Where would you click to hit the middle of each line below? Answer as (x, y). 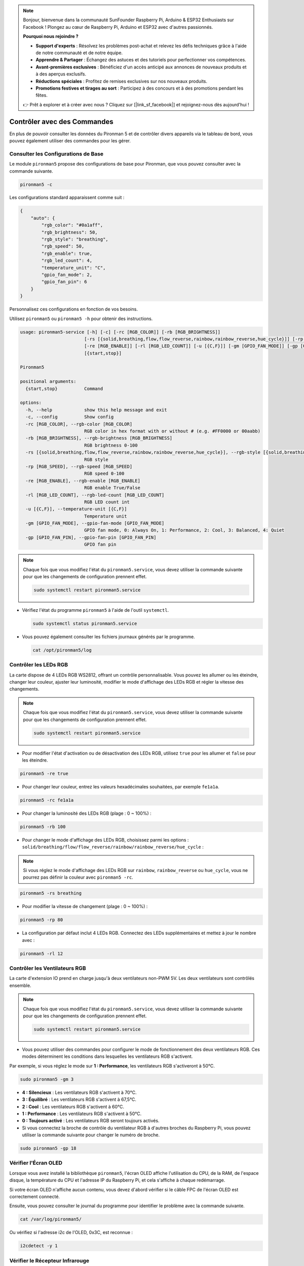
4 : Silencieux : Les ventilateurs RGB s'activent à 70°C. (79, 1092)
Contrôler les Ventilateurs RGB (48, 968)
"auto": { (43, 218)
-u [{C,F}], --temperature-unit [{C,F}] (76, 509)
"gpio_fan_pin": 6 (64, 282)
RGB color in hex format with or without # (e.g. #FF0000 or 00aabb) (172, 431)
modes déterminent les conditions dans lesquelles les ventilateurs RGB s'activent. (107, 1056)
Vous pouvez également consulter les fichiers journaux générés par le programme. (108, 637)
